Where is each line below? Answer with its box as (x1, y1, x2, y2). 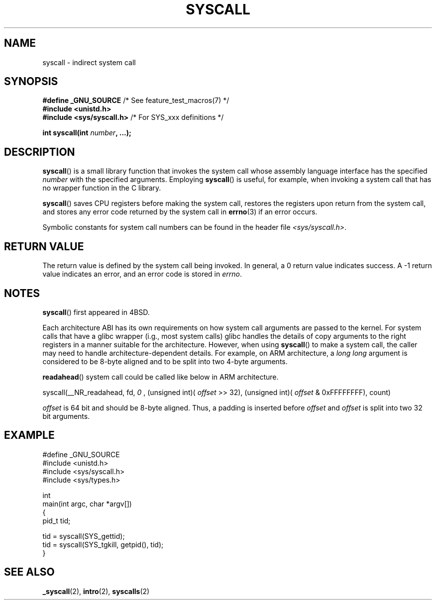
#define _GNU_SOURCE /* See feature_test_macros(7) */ (42, 96, 229, 105)
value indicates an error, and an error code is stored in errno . (42, 270, 242, 279)
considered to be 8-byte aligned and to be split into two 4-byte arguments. (42, 357, 288, 366)
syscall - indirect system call (42, 58, 136, 67)
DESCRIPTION (4, 145, 75, 158)
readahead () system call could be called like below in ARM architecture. (42, 372, 279, 381)
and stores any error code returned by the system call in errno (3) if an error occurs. (42, 207, 318, 216)
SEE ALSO (4, 566, 55, 579)
